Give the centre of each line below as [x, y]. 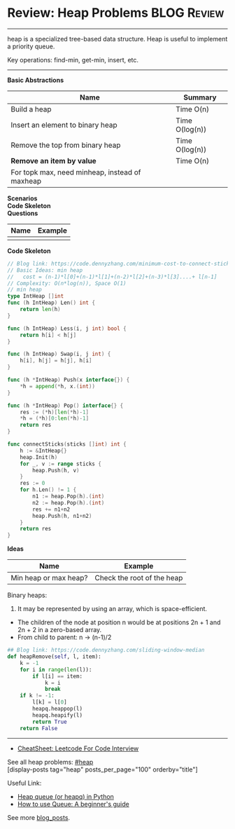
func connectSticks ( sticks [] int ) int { [67, 444]
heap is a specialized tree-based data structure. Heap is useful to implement [117, 39]
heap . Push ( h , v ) [56, 470]
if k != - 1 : [37, 696]
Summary [200, 97]
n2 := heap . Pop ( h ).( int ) [69, 502]
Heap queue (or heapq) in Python [65, 796]
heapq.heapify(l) [57, 715]
